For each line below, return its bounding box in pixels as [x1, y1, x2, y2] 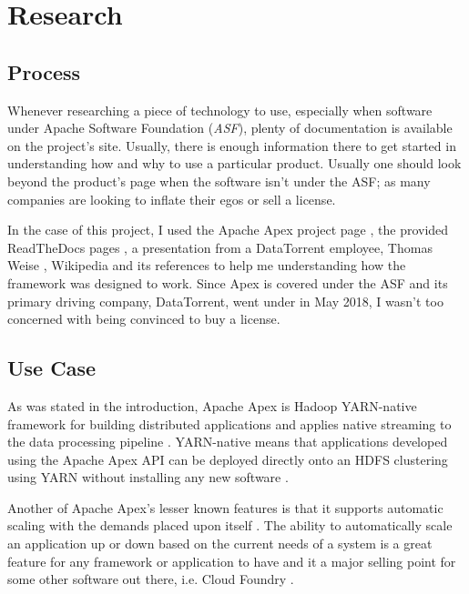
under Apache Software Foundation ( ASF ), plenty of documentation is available [7, 118, 453, 137]
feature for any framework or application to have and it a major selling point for [7, 551, 456, 570]
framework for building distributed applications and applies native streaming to [7, 414, 452, 433]
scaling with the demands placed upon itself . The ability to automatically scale [7, 516, 453, 535]
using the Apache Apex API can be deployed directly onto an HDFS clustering [7, 449, 448, 468]
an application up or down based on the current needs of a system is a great [7, 534, 433, 553]
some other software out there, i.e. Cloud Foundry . [7, 569, 294, 589]
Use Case [7, 354, 97, 382]
